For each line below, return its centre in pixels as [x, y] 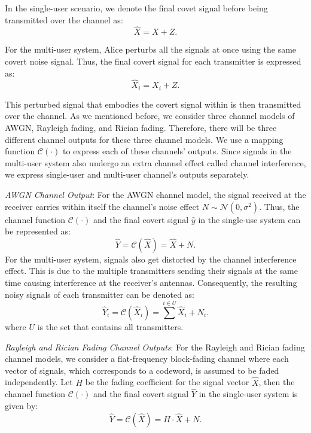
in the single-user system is [248, 394]
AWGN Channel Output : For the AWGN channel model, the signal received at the [155, 195]
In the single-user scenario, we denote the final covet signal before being [136, 8]
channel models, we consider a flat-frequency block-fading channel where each [147, 359]
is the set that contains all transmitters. [110, 326]
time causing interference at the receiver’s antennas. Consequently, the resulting [151, 282]
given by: [22, 405]
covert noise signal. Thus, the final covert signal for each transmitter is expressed [153, 61]
